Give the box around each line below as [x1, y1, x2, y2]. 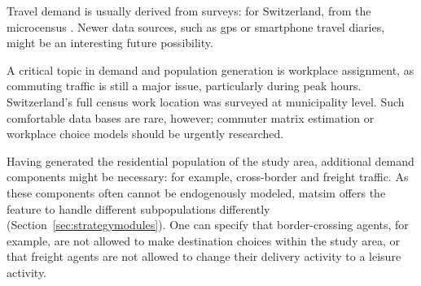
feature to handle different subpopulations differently [7, 200, 270, 217]
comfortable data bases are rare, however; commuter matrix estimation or [7, 109, 375, 126]
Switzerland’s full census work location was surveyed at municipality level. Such [7, 93, 405, 110]
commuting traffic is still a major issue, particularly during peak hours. [7, 77, 362, 94]
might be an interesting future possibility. [7, 34, 213, 51]
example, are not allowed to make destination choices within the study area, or [7, 232, 400, 249]
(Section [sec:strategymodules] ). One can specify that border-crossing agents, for [7, 216, 409, 233]
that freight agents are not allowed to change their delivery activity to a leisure [7, 248, 401, 265]
